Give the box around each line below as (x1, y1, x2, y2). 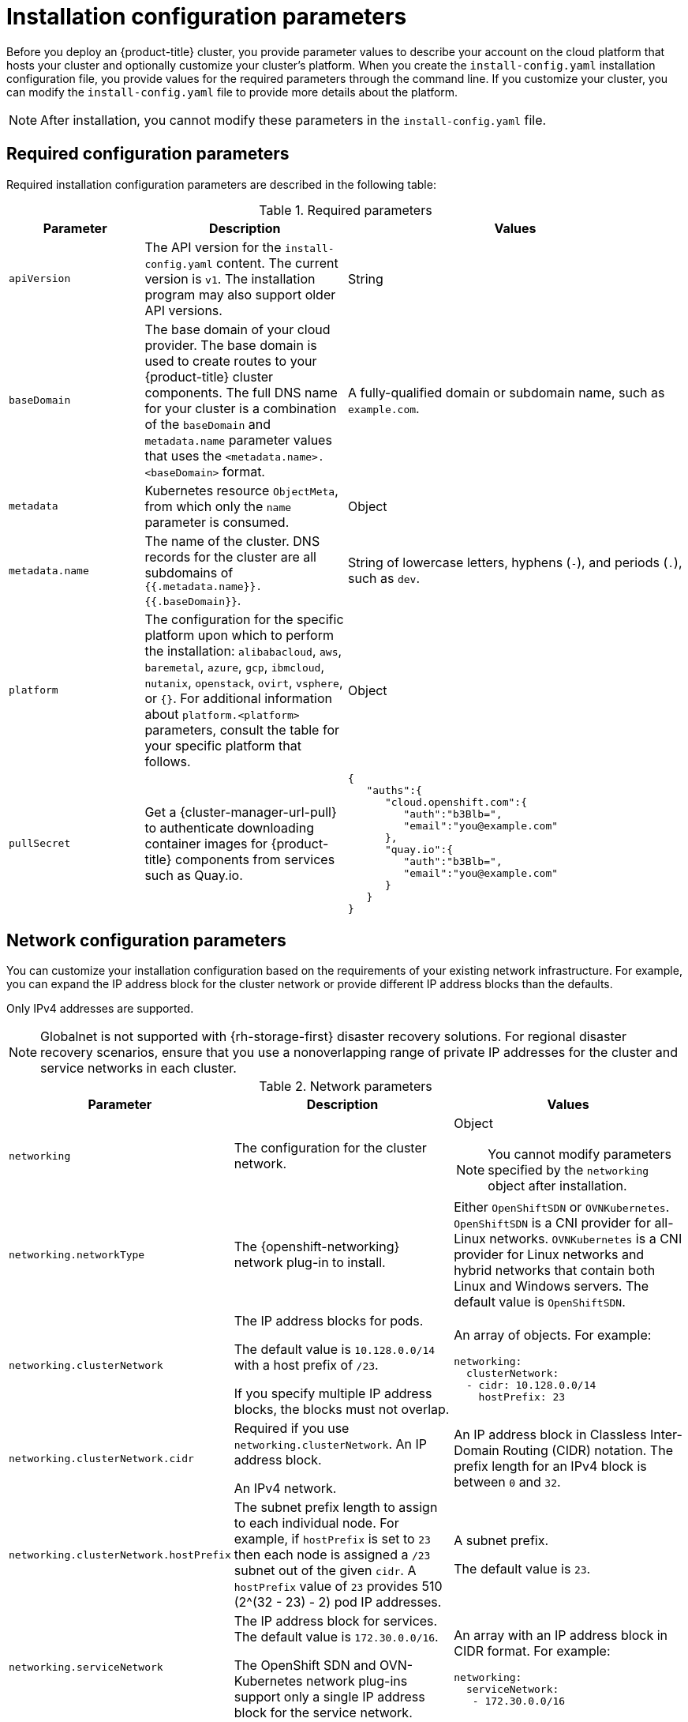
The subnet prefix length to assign (234, 1499, 438, 1516)
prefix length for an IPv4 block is (454, 1458, 647, 1475)
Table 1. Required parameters (259, 201, 432, 218)
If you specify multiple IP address (234, 1385, 432, 1402)
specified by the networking (488, 1162, 649, 1179)
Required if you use (234, 1420, 350, 1437)
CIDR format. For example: (454, 1642, 611, 1659)
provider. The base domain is (144, 337, 317, 353)
